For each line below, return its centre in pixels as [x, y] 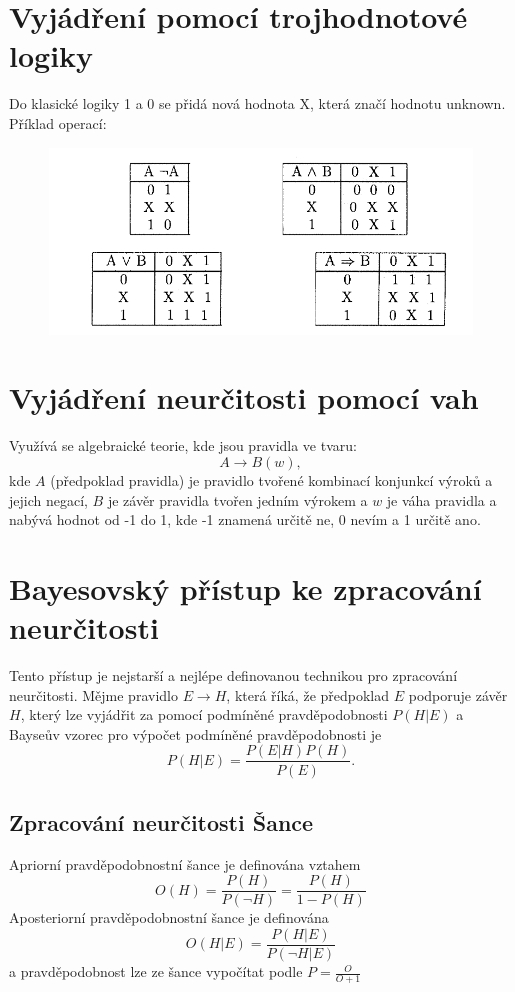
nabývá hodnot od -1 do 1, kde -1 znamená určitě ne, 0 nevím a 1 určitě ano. [245, 519]
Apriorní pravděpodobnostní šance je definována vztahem [185, 863]
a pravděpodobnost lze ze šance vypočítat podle [156, 971]
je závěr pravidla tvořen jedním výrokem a [237, 499]
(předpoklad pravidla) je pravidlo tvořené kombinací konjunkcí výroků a [271, 479]
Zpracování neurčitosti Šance [161, 821]
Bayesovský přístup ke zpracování [245, 587]
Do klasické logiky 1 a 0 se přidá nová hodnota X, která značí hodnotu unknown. [257, 103]
